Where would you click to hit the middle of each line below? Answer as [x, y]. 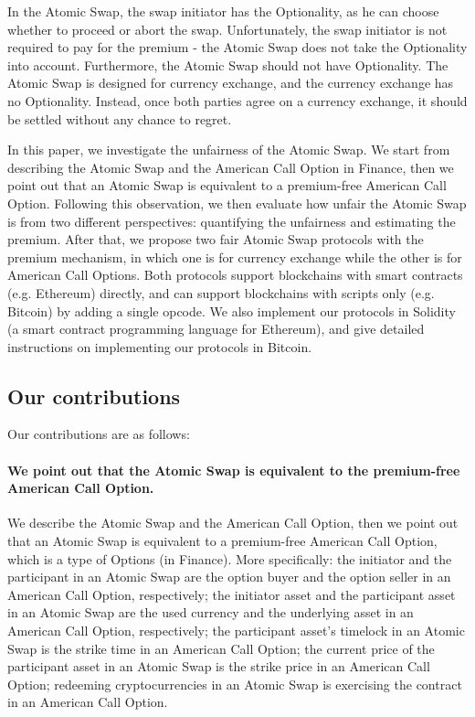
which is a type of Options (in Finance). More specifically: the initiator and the [230, 558]
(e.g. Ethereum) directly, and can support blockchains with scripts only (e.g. [221, 292]
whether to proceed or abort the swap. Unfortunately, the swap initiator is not [227, 29]
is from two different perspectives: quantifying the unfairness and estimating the [232, 221]
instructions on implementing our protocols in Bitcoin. [160, 346]
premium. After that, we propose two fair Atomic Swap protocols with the [216, 239]
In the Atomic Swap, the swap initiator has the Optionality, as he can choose [223, 11]
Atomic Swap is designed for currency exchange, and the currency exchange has [231, 83]
